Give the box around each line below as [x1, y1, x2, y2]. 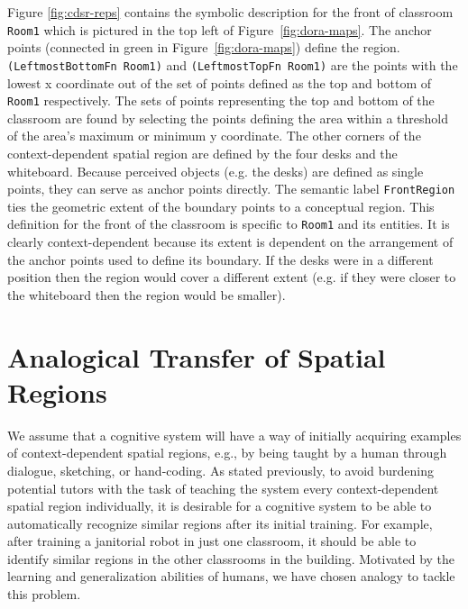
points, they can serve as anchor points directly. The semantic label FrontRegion [7, 179, 455, 198]
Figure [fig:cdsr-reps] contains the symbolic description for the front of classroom [7, 3, 454, 21]
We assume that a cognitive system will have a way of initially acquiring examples [7, 425, 462, 444]
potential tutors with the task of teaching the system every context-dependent [7, 478, 439, 497]
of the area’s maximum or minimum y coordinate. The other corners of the [7, 126, 421, 145]
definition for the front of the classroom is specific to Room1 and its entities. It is [7, 214, 450, 233]
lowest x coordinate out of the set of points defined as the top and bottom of [7, 73, 432, 92]
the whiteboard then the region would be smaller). [7, 285, 286, 304]
